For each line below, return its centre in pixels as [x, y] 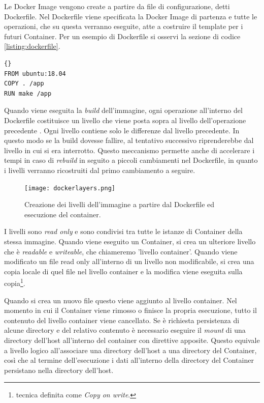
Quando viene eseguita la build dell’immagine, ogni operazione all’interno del [123, 110]
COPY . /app [24, 84]
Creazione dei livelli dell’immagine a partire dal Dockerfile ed [120, 204]
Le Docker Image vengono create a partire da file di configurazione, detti [117, 6]
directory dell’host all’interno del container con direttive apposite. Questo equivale [132, 340]
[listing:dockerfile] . [32, 46]
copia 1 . [15, 282]
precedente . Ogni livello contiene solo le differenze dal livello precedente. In [122, 130]
